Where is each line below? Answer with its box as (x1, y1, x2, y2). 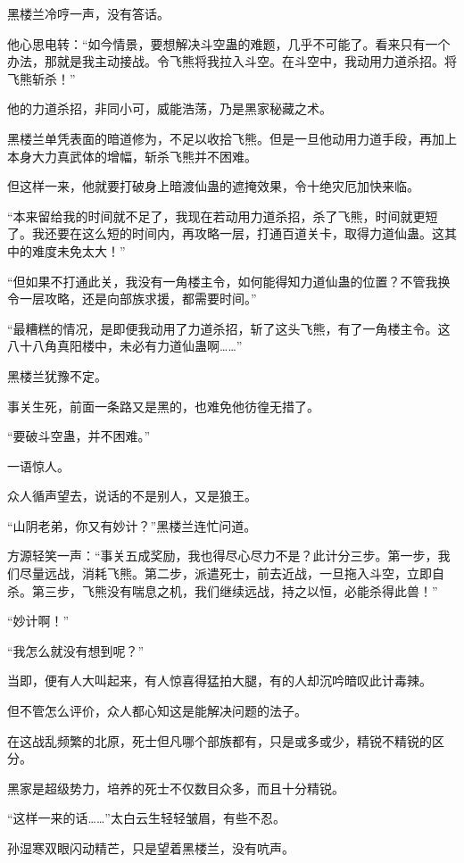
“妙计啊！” (7, 611, 70, 630)
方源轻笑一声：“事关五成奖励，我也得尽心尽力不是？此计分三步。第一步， (7, 546, 438, 565)
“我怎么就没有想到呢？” (7, 641, 145, 660)
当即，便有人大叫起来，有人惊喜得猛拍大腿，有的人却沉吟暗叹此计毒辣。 (7, 671, 432, 690)
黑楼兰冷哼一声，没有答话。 (7, 4, 170, 22)
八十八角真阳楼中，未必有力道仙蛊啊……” (7, 336, 243, 355)
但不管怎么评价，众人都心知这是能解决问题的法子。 (7, 701, 307, 720)
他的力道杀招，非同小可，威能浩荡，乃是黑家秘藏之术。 (7, 99, 332, 118)
